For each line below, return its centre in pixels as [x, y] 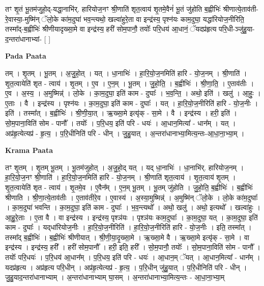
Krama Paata [29, 150]
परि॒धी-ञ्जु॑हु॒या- [237, 29]
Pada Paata [26, 56]
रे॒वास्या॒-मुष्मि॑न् [22, 19]
